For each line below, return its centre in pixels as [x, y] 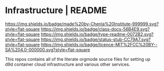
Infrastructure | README [56, 10]
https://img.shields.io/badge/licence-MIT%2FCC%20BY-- [99, 44]
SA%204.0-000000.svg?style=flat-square [48, 50]
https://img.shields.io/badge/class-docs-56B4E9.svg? [95, 29]
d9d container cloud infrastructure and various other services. [68, 64]
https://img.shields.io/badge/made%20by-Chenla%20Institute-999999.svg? [82, 24]
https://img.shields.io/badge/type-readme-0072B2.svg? [97, 34]
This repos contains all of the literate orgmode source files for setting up [78, 59]
